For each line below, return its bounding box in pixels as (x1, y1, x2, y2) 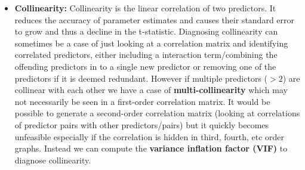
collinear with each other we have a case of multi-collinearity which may (14, 84, 288, 96)
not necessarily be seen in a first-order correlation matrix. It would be (14, 95, 270, 107)
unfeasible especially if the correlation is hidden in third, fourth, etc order (14, 130, 285, 143)
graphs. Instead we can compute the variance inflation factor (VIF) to (14, 142, 288, 154)
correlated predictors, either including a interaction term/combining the (14, 48, 278, 61)
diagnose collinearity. (14, 153, 91, 166)
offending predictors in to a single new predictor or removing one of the (14, 60, 276, 72)
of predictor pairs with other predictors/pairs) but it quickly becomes (14, 118, 269, 131)
